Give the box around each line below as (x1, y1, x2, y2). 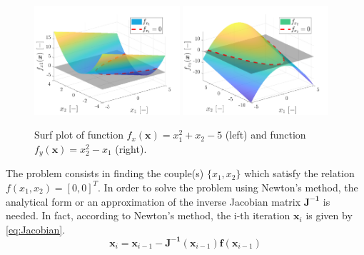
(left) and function (225, 127, 306, 142)
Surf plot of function (34, 127, 123, 142)
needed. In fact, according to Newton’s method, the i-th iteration (6, 208, 290, 223)
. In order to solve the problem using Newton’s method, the (98, 179, 358, 194)
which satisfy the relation (244, 166, 355, 181)
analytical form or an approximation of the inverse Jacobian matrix (6, 194, 301, 209)
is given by (305, 208, 353, 223)
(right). (115, 141, 147, 156)
